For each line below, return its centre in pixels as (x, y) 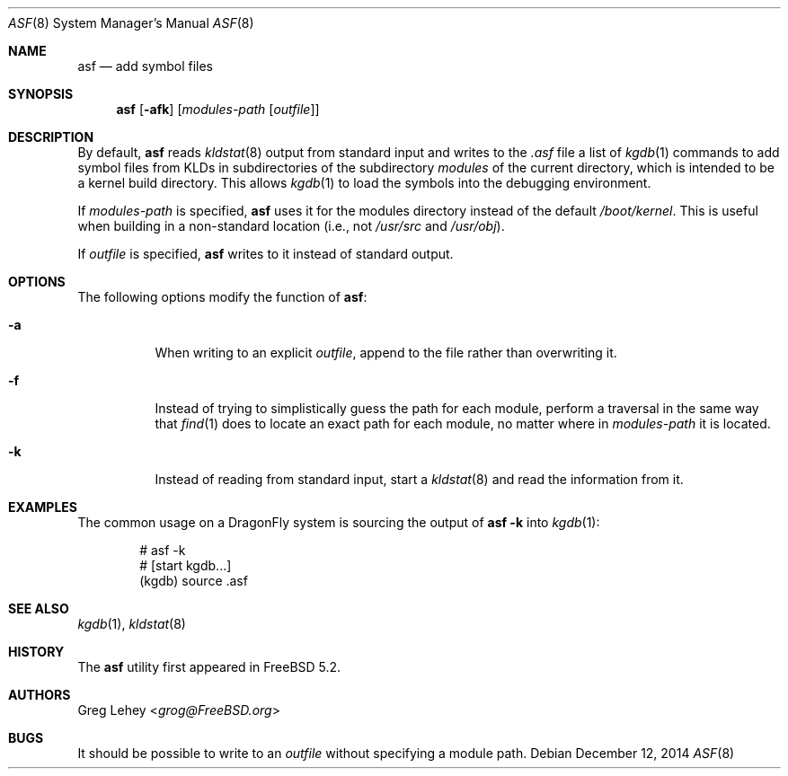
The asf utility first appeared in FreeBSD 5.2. (209, 667)
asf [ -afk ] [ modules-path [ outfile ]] (218, 109)
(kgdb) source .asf (194, 581)
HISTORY (36, 652)
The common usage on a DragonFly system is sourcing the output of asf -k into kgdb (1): (339, 522)
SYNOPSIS (41, 94)
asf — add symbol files (145, 66)
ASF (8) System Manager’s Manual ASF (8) (131, 23)
